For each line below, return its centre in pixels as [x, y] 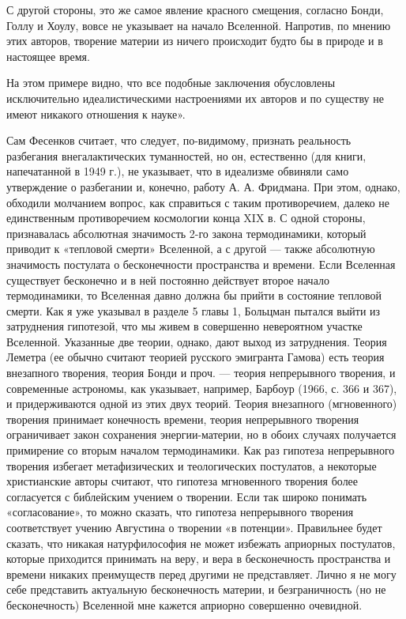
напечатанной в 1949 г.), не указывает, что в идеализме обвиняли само [178, 171]
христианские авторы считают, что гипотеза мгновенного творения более [182, 481]
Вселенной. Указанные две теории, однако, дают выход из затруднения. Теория [197, 341]
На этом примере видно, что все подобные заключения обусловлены [171, 83]
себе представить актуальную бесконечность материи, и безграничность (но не [196, 589]
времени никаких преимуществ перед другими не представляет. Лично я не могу [201, 574]
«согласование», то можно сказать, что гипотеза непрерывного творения [180, 512]
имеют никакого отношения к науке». [96, 113]
